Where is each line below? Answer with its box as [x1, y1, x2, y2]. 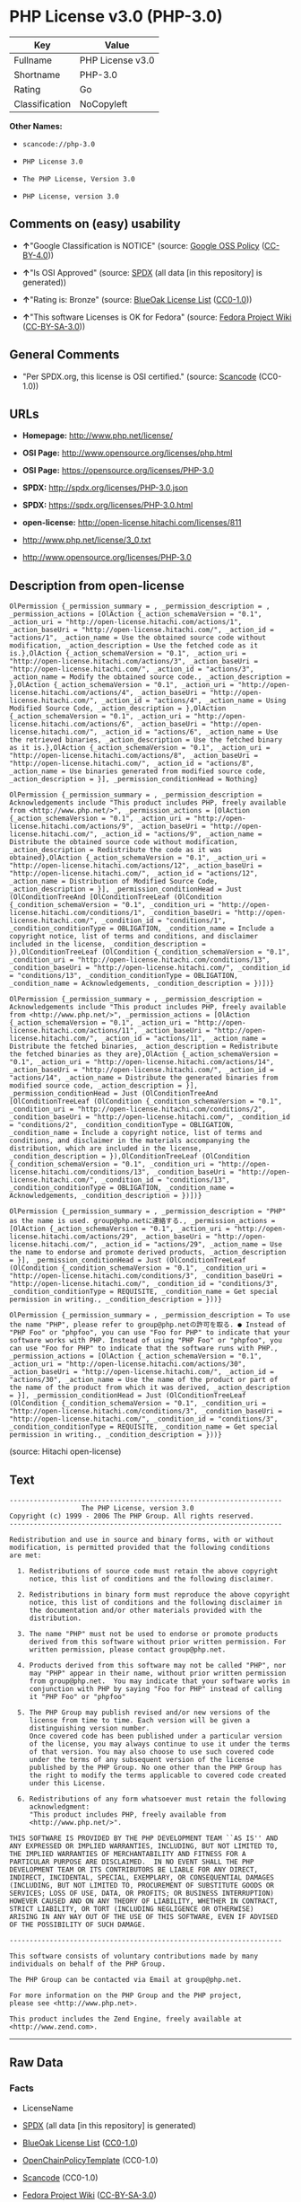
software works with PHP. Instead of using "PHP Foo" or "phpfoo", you [9, 1336, 282, 1345]
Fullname [13, 54, 52, 66]
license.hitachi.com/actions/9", [9, 822, 134, 832]
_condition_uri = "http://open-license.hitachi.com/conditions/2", [9, 1105, 267, 1114]
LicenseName [21, 2102, 73, 2113]
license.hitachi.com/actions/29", [9, 1232, 139, 1241]
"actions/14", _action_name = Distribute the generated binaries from [9, 1073, 279, 1083]
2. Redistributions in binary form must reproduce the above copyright [17, 1590, 291, 1599]
